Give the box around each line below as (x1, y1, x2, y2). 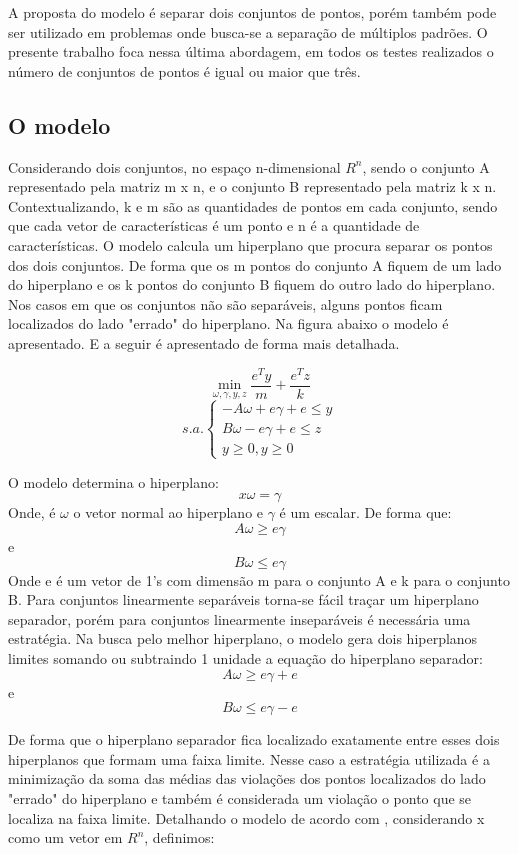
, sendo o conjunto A (362, 156, 490, 177)
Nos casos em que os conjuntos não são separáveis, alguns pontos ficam (8, 293, 443, 314)
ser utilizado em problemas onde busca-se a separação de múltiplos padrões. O (8, 21, 488, 42)
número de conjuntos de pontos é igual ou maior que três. (8, 60, 361, 81)
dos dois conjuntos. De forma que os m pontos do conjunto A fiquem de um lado (8, 254, 502, 275)
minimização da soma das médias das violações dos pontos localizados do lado (8, 768, 486, 789)
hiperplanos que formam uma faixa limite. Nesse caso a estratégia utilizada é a (8, 748, 490, 769)
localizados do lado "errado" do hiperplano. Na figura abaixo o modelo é (8, 313, 449, 334)
